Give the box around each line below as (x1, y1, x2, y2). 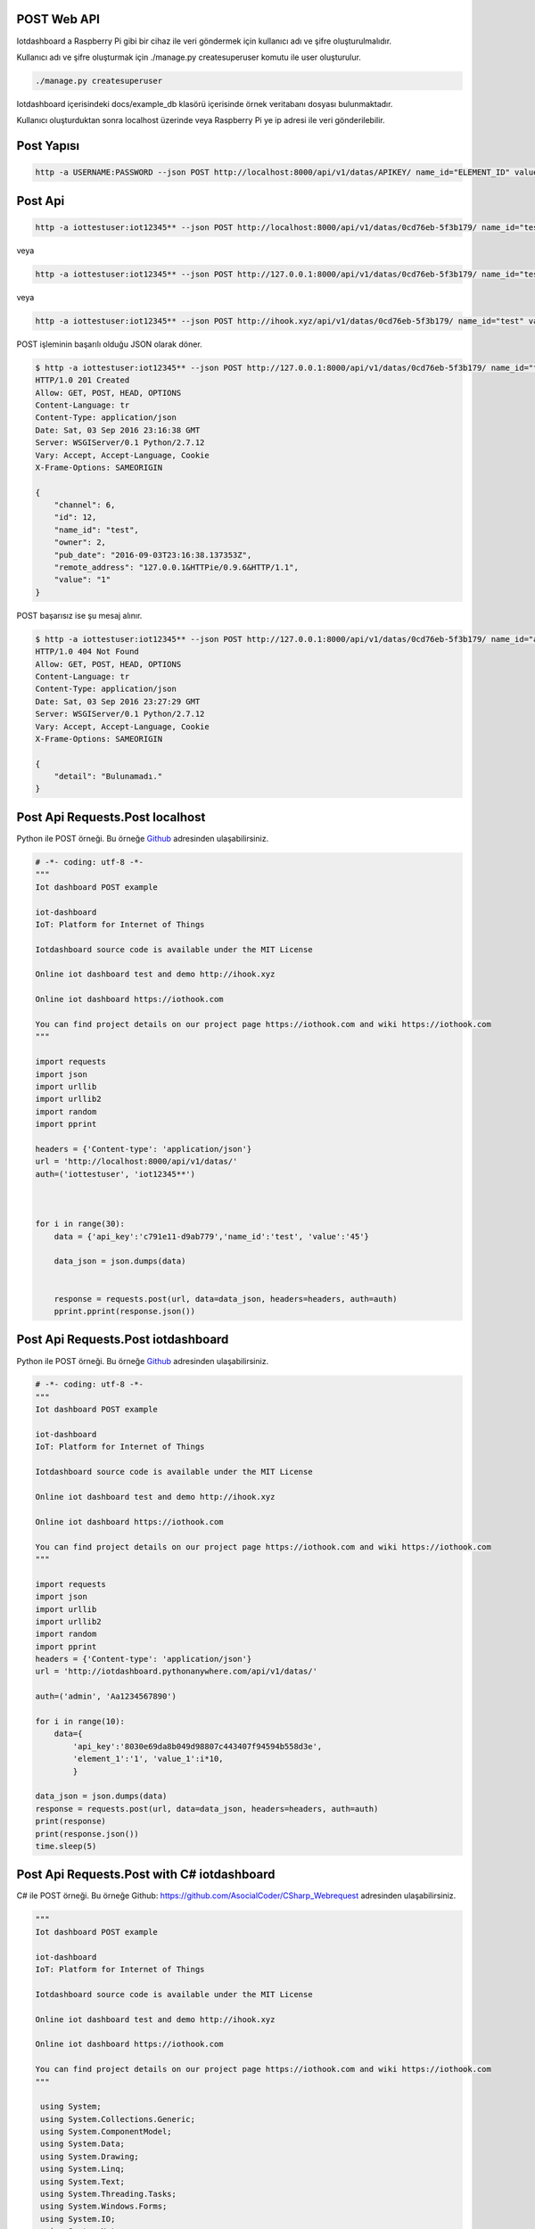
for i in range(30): (35, 1219, 125, 1230)
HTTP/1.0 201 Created (35, 375, 130, 385)
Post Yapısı (16, 138, 80, 153)
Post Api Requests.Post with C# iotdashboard (16, 1867, 276, 1882)
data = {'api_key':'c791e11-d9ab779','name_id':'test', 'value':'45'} (53, 1231, 370, 1241)
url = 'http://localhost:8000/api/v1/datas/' (35, 1156, 238, 1167)
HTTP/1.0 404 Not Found (35, 646, 140, 657)
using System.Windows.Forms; (40, 2201, 168, 2211)
